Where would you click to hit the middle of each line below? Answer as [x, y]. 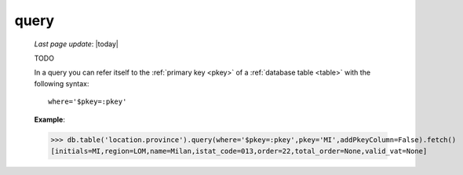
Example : [50, 119]
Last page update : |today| [77, 44]
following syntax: [62, 83]
